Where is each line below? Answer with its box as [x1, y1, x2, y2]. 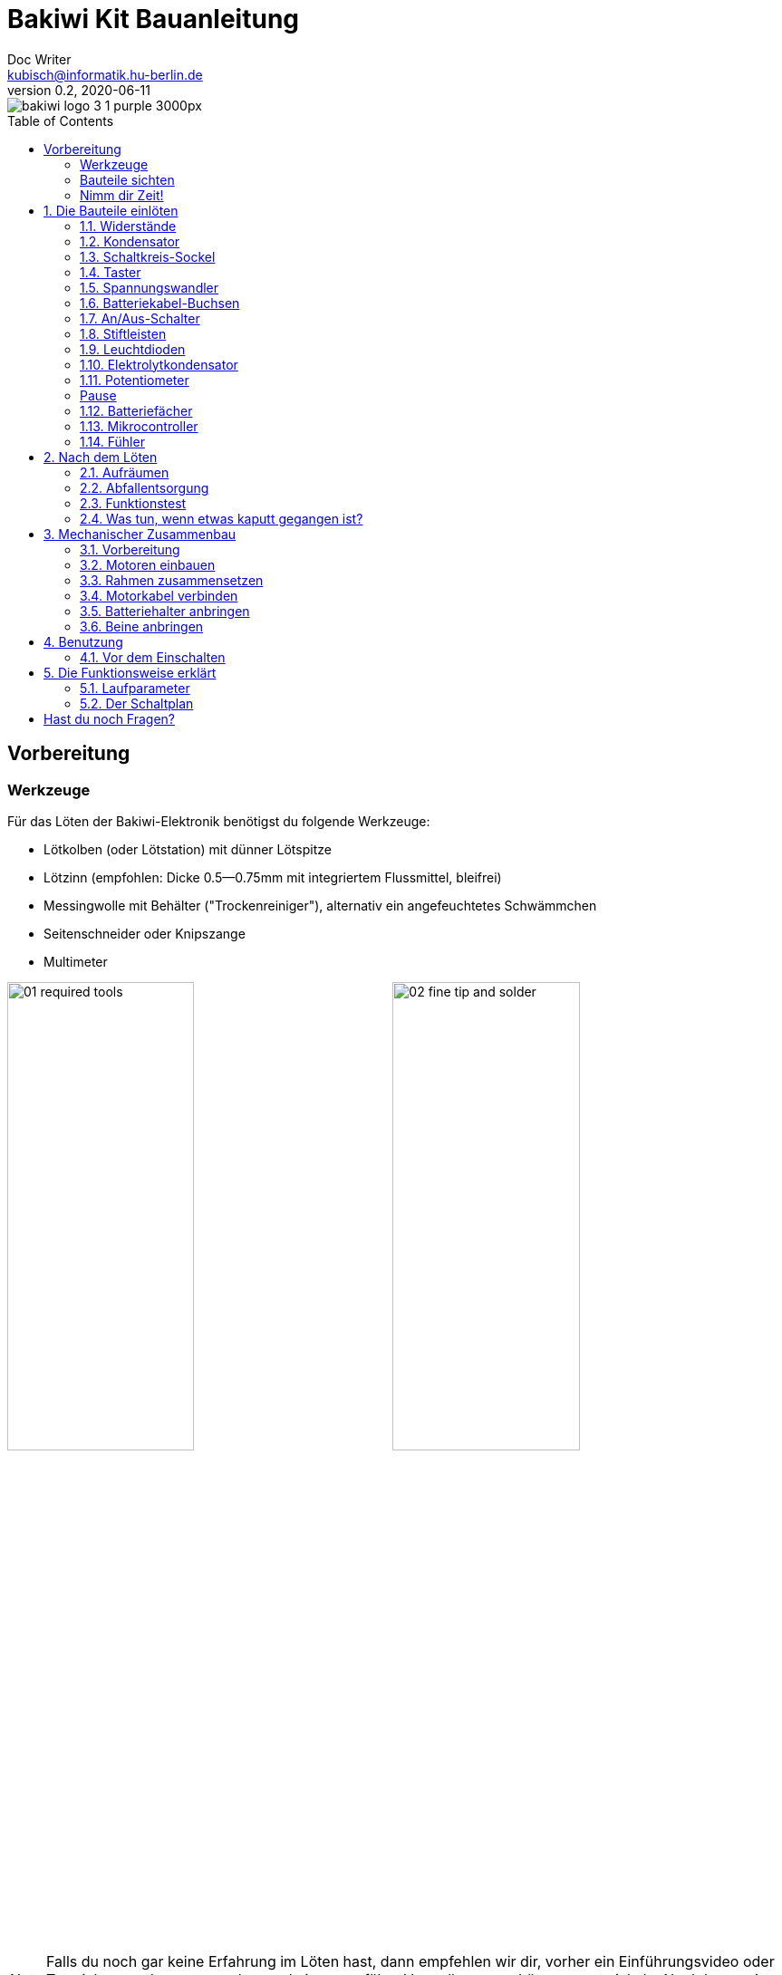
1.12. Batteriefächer [80, 402, 193, 419]
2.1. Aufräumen [80, 464, 169, 480]
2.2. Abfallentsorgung [80, 479, 209, 496]
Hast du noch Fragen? [43, 710, 176, 727]
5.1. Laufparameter [80, 679, 190, 696]
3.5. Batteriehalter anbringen [80, 602, 250, 619]
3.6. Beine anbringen [80, 618, 204, 634]
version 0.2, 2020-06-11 [7, 82, 150, 98]
